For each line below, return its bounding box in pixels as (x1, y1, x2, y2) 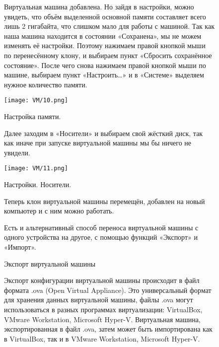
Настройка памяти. (4, 111, 61, 121)
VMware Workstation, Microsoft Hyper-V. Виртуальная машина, (4, 314, 201, 324)
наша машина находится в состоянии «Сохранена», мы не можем (4, 30, 202, 41)
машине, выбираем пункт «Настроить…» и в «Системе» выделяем (4, 69, 204, 80)
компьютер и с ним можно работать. (4, 206, 114, 216)
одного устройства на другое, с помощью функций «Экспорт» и (4, 232, 198, 242)
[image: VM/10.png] (4, 97, 68, 104)
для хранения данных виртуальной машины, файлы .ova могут (4, 294, 193, 305)
